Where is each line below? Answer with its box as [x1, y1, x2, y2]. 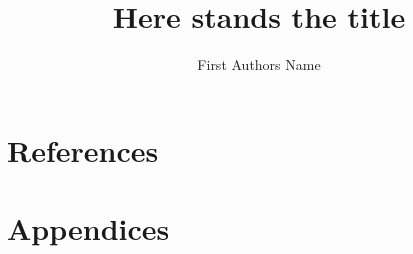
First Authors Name [197, 54, 321, 75]
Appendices [7, 208, 170, 249]
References [7, 129, 159, 170]
